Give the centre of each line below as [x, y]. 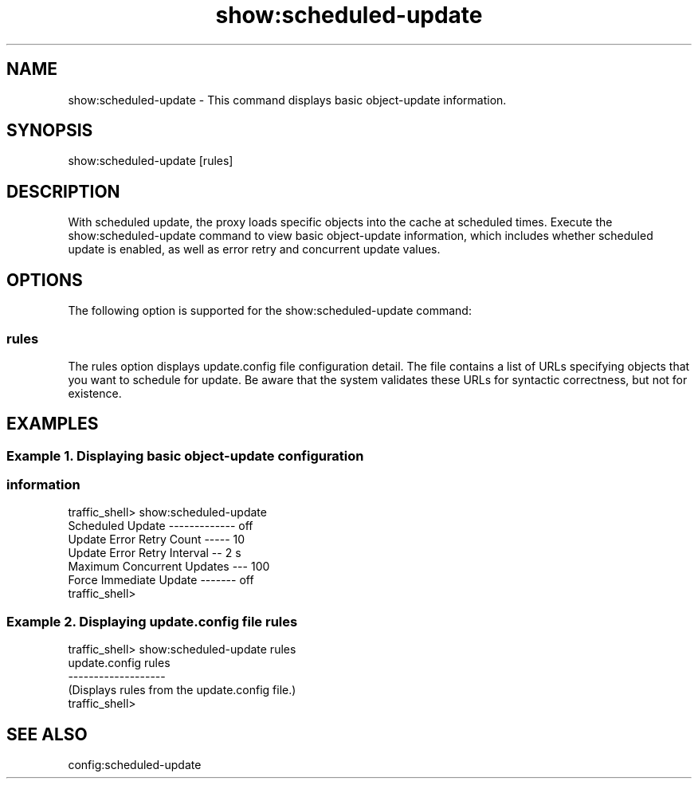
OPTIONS [45, 280]
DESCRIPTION [63, 191]
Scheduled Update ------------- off [161, 526]
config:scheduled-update [135, 765]
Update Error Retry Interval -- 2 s [155, 553]
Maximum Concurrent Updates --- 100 [169, 567]
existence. [95, 393]
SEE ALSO [47, 734]
